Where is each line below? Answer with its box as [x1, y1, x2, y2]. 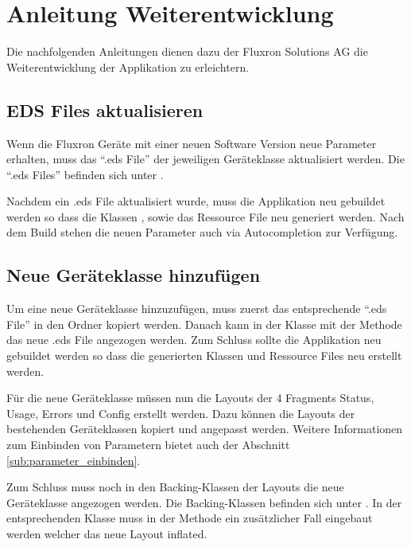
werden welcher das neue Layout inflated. [6, 526, 207, 541]
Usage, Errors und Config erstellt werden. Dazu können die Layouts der [6, 404, 355, 421]
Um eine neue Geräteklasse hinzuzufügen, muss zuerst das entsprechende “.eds [6, 300, 387, 317]
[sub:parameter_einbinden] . [6, 451, 141, 468]
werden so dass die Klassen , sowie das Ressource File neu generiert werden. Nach [6, 208, 405, 225]
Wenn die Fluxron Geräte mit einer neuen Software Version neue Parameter [6, 135, 377, 151]
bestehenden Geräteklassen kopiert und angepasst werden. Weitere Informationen [6, 420, 403, 437]
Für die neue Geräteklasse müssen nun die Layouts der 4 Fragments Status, [6, 389, 374, 406]
